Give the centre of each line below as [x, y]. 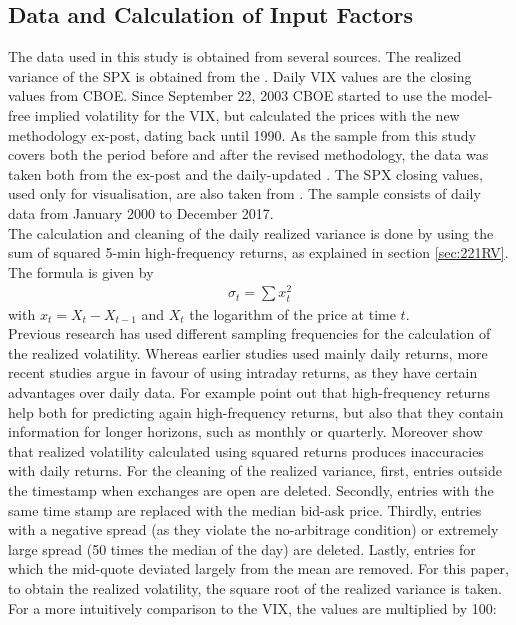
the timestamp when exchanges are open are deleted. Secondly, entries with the [251, 489]
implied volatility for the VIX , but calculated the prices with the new [247, 114]
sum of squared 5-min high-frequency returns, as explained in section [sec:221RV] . [258, 252]
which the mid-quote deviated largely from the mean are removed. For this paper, [259, 568]
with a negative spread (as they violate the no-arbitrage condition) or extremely [253, 529]
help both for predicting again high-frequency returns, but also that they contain [256, 411]
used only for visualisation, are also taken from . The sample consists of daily [244, 193]
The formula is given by [81, 271]
